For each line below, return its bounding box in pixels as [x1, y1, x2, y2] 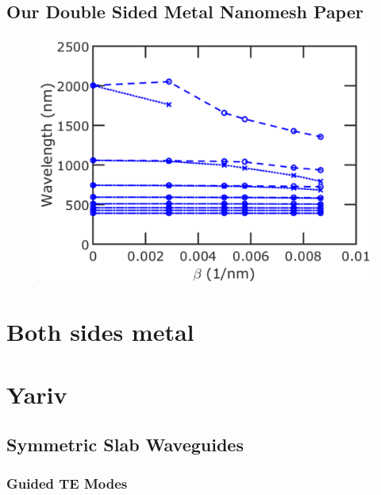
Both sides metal [6, 315, 194, 348]
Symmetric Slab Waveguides [6, 432, 244, 457]
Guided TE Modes [6, 474, 128, 493]
